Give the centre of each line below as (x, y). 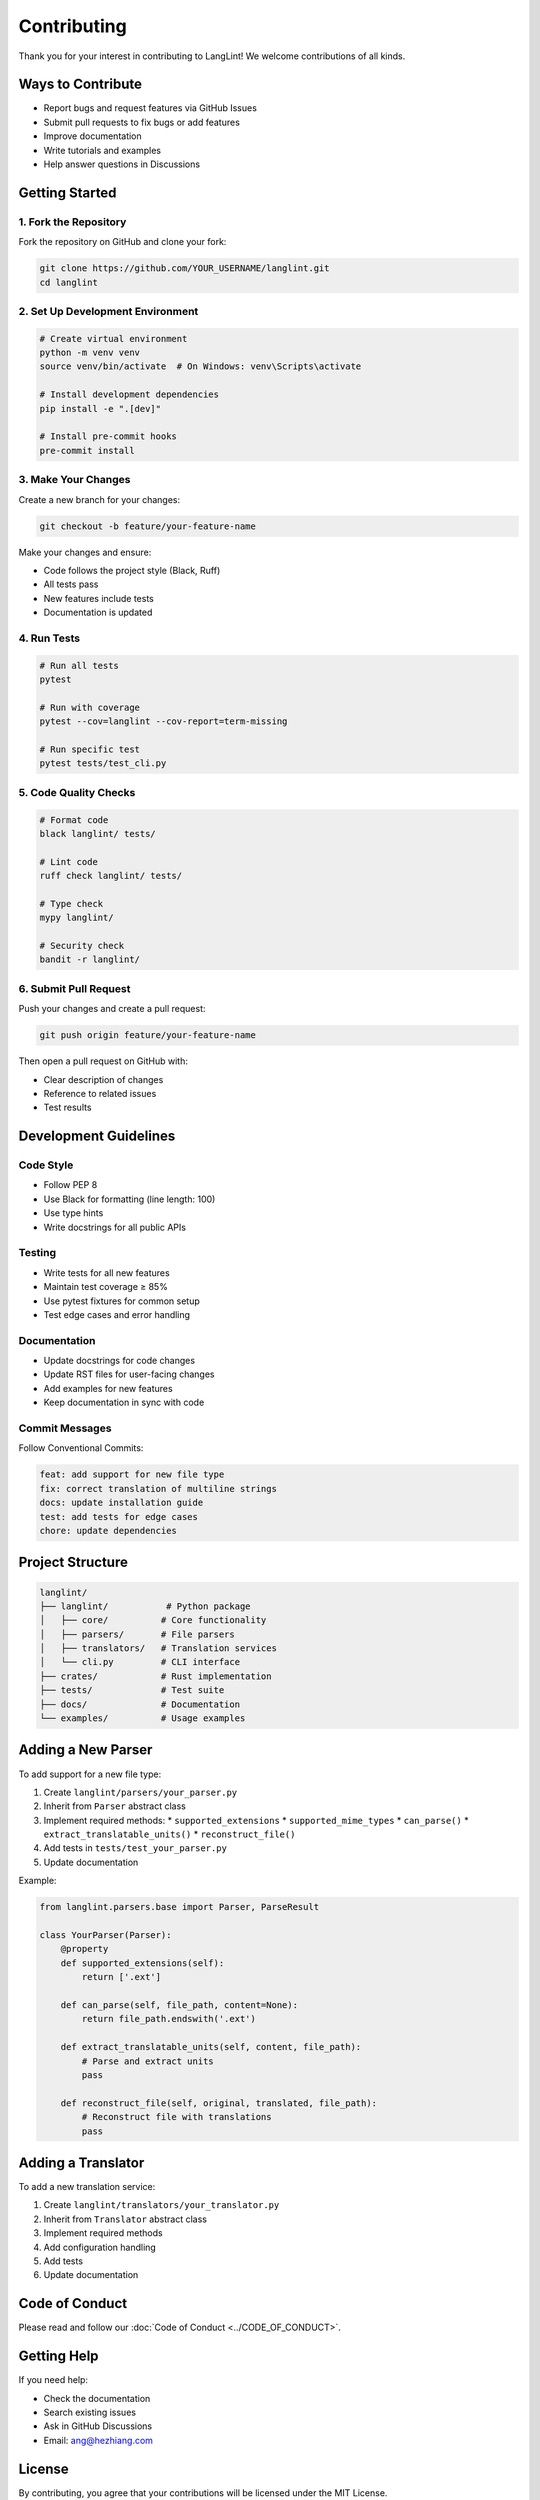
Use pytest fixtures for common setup (121, 1301)
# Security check (82, 946)
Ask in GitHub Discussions (98, 2426)
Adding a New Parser (85, 1750)
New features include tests (98, 598)
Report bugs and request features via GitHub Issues (150, 108)
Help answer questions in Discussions (121, 164)
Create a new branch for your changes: (99, 499)
